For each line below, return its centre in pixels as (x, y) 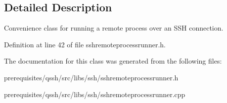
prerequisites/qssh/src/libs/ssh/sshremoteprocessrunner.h (91, 77)
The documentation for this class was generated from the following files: (113, 61)
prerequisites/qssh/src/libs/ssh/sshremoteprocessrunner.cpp (95, 94)
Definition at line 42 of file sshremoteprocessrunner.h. (85, 44)
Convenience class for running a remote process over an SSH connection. (114, 28)
